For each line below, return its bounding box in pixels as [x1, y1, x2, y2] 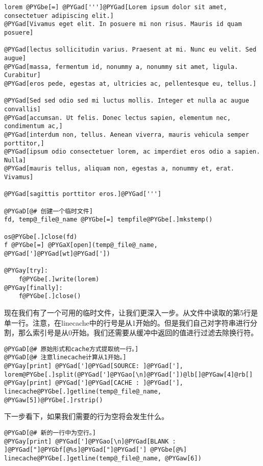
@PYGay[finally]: [4, 284, 63, 291]
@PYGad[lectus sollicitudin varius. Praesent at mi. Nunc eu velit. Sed [4, 46, 256, 54]
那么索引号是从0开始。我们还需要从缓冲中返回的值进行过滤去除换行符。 [18, 327, 258, 338]
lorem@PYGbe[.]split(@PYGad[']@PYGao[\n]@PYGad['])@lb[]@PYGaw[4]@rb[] [4, 371, 253, 378]
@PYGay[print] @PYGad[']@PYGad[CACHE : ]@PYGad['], [4, 379, 183, 387]
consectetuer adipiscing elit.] [4, 12, 114, 19]
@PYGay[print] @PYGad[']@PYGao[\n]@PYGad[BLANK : [4, 437, 176, 445]
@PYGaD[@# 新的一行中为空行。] [4, 429, 96, 436]
